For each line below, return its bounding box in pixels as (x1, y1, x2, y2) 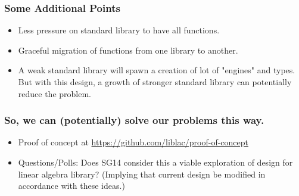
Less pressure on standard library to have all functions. (18, 24, 220, 36)
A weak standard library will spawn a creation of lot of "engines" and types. (18, 64, 295, 76)
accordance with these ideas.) (18, 179, 125, 192)
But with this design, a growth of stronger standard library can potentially (18, 76, 292, 88)
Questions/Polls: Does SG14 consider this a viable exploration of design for (18, 156, 293, 168)
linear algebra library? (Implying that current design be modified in (18, 167, 266, 180)
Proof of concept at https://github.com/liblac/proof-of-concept (18, 136, 248, 148)
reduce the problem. (18, 87, 91, 99)
